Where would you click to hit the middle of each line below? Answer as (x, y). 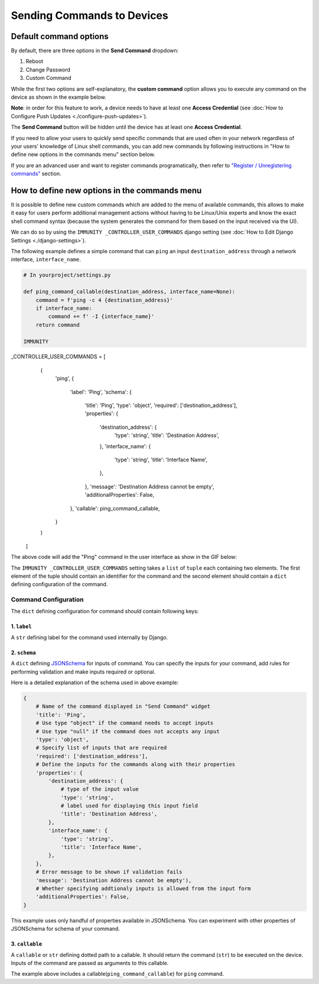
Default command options (60, 36)
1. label (21, 626)
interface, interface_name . (46, 260)
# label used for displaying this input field (129, 806)
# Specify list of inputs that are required (101, 748)
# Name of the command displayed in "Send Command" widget (123, 706)
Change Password (48, 69)
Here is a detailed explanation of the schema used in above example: (95, 682)
